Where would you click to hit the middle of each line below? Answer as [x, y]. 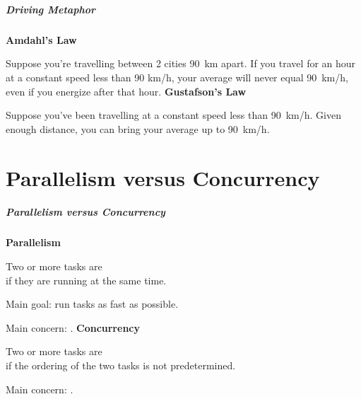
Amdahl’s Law [41, 39]
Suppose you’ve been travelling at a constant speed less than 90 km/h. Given [173, 115]
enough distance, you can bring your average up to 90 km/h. [138, 128]
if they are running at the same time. [86, 280]
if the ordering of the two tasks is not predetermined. [121, 365]
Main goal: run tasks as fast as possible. [92, 304]
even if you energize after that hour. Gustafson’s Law [126, 91]
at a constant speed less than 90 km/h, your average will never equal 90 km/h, [177, 77]
